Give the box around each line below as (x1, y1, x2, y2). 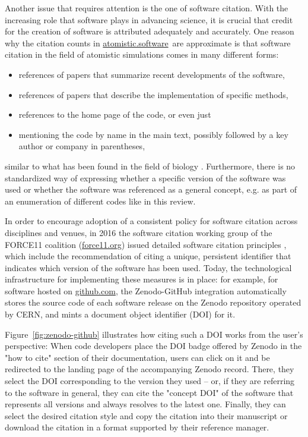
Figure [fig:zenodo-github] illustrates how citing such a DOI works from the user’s (5, 328, 303, 340)
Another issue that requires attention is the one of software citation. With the (5, 2, 288, 14)
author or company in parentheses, (18, 140, 145, 152)
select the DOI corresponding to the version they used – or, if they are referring (5, 375, 295, 387)
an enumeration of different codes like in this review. (5, 194, 196, 207)
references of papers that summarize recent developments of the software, (18, 68, 285, 80)
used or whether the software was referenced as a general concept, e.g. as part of (5, 183, 297, 196)
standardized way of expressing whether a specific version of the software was (5, 171, 286, 184)
